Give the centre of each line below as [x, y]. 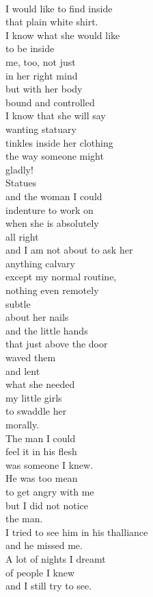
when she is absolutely [52, 223]
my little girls [34, 397]
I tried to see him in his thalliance [77, 532]
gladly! [19, 169]
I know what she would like [63, 35]
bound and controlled [50, 102]
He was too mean [42, 478]
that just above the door [57, 344]
